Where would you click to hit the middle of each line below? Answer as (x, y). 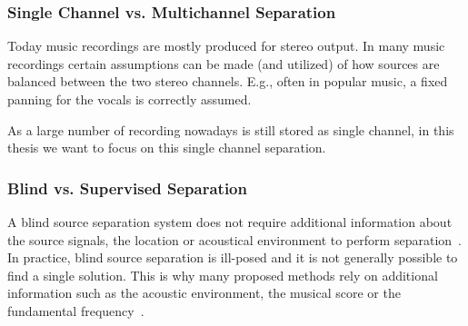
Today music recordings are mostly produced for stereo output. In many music (226, 46)
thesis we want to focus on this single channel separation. (167, 148)
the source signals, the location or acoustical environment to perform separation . (234, 239)
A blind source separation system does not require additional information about (230, 222)
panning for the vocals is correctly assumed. (129, 99)
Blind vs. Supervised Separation (127, 188)
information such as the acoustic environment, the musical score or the (204, 293)
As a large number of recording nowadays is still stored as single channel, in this (231, 129)
